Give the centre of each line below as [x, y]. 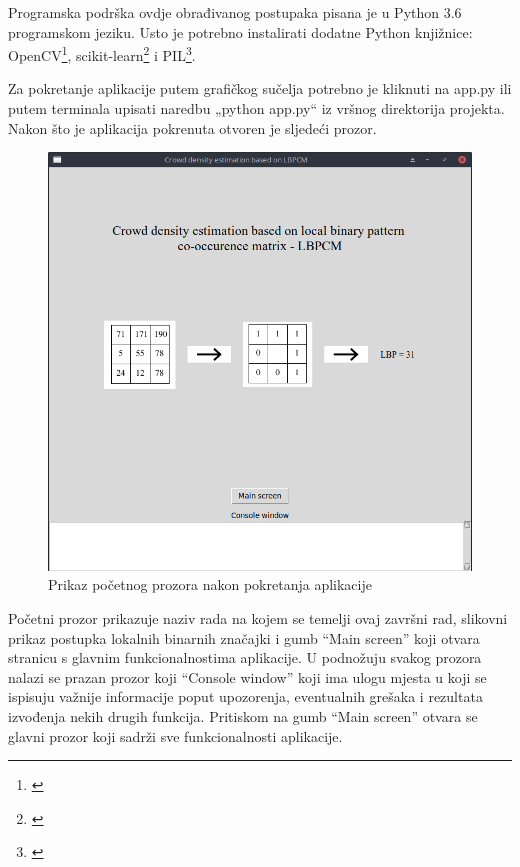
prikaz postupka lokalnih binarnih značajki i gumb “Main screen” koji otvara [244, 637]
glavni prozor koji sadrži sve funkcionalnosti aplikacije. [175, 735]
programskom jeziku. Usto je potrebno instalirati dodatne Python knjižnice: [240, 31]
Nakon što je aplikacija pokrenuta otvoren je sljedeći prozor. [192, 127]
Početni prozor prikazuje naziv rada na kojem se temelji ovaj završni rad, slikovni [258, 617]
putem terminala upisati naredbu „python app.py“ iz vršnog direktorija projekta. [256, 108]
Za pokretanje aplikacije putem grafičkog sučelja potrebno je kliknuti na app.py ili [260, 88]
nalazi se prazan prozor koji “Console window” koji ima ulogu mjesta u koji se [247, 676]
